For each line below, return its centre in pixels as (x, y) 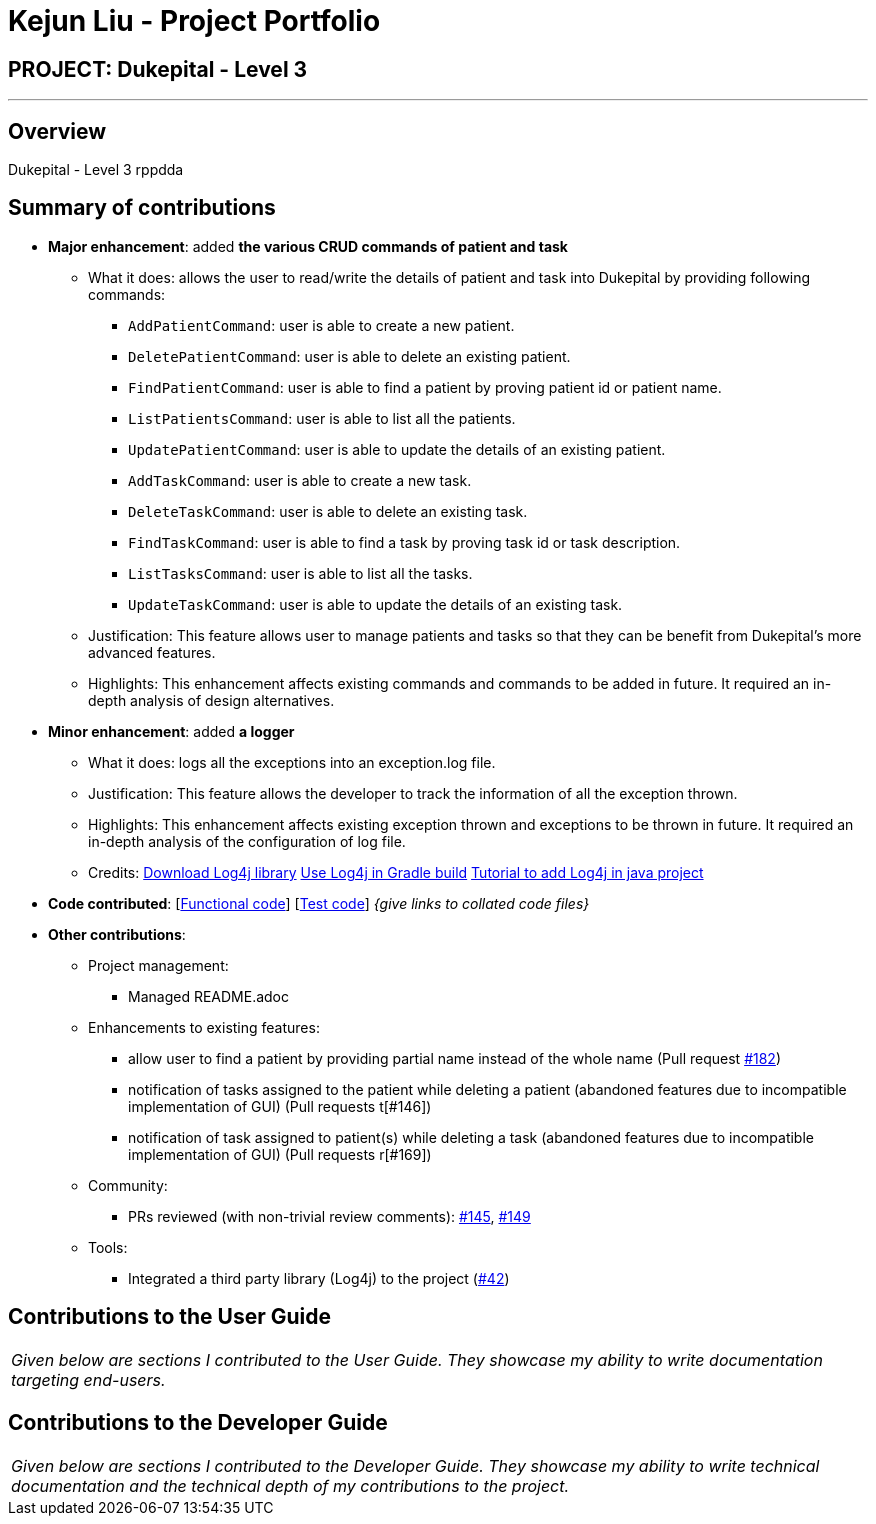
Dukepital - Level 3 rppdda (96, 170)
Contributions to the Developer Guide (198, 1423)
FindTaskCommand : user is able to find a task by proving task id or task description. (404, 542)
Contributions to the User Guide (169, 1317)
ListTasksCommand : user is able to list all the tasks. (300, 573)
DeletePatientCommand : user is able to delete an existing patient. (349, 356)
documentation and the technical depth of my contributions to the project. (290, 1485)
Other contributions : (117, 934)
